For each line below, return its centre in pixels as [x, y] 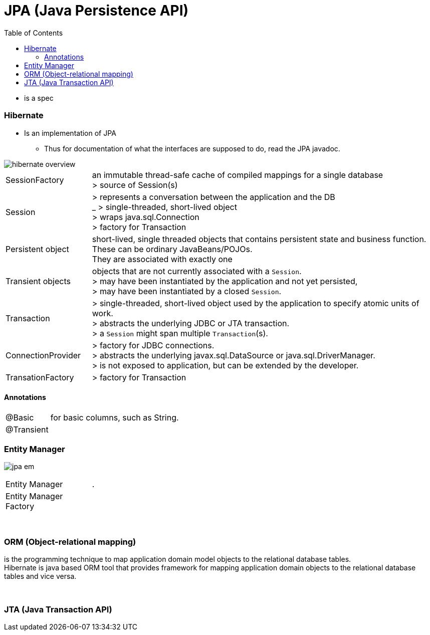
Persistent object [37, 249]
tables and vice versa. [40, 576]
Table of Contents [34, 33]
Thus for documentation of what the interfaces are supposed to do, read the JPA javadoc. [192, 148]
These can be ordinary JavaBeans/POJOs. [172, 249]
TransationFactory [40, 377]
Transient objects [38, 281]
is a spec [39, 98]
